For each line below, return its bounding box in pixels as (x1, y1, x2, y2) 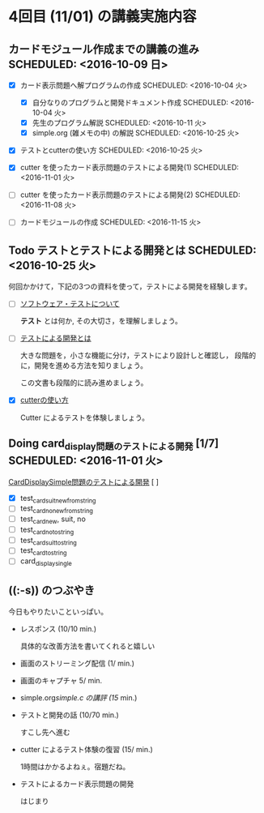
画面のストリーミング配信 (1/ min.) (19, 658, 135, 668)
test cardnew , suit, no (19, 514, 87, 525)
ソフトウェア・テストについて (19, 299, 120, 309)
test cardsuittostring (19, 535, 77, 547)
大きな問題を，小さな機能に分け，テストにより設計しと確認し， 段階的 (19, 350, 257, 361)
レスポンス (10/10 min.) (19, 623, 97, 633)
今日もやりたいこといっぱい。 (8, 606, 108, 616)
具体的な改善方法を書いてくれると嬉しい (19, 641, 155, 651)
